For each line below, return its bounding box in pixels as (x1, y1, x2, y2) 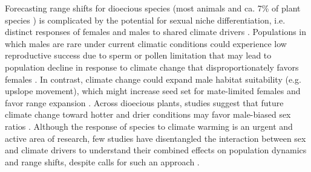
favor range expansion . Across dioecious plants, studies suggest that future (5, 96, 284, 109)
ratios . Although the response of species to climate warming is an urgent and (5, 119, 293, 132)
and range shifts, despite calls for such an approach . (5, 155, 200, 168)
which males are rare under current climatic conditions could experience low (5, 37, 287, 49)
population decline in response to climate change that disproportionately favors (5, 60, 299, 73)
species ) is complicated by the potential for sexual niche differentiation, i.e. (5, 13, 286, 26)
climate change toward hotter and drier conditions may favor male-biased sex (5, 108, 291, 121)
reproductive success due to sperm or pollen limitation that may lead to (5, 49, 272, 62)
